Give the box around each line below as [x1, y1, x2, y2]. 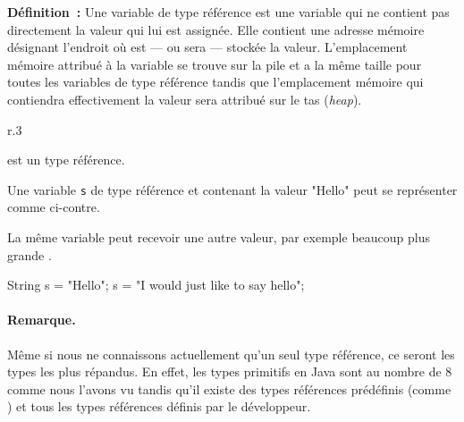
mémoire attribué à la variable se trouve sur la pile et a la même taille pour [7, 55, 422, 73]
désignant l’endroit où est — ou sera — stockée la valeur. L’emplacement [7, 38, 408, 56]
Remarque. [7, 310, 76, 329]
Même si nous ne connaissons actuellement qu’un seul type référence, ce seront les [7, 344, 455, 363]
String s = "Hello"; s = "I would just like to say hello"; [7, 275, 305, 294]
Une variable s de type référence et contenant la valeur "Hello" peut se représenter [7, 180, 458, 198]
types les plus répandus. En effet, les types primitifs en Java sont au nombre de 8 [7, 362, 452, 381]
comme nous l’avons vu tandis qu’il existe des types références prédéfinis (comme [7, 379, 451, 398]
